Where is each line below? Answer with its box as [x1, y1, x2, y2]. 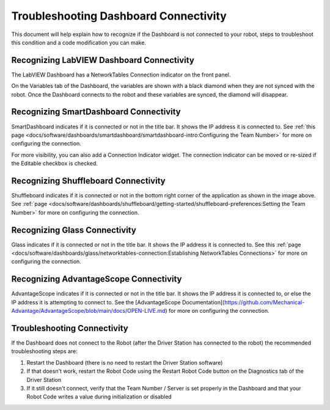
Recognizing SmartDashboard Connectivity [11, 107, 181, 117]
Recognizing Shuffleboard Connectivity [11, 175, 166, 186]
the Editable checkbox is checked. [11, 159, 98, 167]
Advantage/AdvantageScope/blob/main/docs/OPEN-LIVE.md [11, 307, 166, 315]
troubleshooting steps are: [11, 348, 78, 355]
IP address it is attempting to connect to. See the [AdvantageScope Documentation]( [11, 298, 225, 306]
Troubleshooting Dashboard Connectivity [11, 9, 227, 23]
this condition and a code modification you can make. [11, 38, 147, 46]
